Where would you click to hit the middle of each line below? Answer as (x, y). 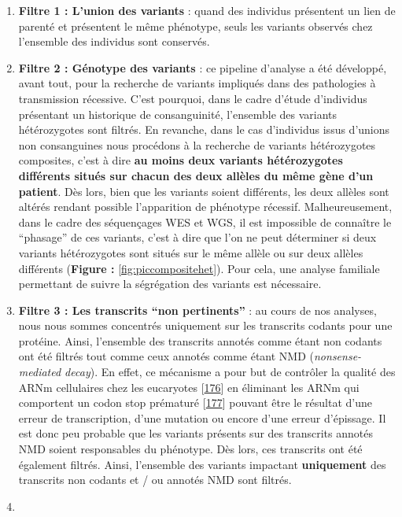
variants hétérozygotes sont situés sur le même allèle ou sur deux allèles (191, 252)
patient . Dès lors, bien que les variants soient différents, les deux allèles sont (204, 191)
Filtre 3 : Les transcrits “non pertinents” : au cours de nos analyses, (197, 310)
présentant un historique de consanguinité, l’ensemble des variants (178, 114)
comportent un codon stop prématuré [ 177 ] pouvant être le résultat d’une (195, 403)
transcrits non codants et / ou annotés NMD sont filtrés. (155, 480)
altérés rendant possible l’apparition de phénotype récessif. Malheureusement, (205, 207)
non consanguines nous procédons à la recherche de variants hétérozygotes (197, 144)
